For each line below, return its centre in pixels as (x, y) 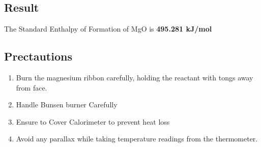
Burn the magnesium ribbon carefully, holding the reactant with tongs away (135, 77)
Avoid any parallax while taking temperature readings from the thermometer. (137, 139)
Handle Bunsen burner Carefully (67, 105)
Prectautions (38, 56)
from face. (32, 87)
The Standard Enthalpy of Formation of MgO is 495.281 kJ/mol (108, 29)
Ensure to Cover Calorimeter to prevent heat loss (93, 121)
